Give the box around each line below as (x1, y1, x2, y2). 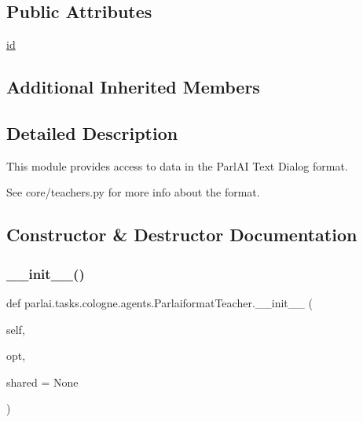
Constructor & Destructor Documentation (6, 222, 357, 247)
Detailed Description (6, 120, 178, 145)
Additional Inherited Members (6, 75, 260, 99)
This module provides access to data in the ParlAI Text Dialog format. (6, 157, 348, 174)
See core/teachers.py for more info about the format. (6, 184, 260, 200)
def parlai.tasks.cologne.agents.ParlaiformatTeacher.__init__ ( (6, 294, 313, 310)
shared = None (6, 373, 79, 390)
